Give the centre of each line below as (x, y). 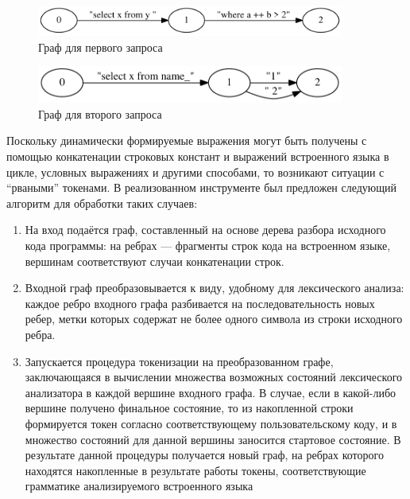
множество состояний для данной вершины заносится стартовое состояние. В (213, 439)
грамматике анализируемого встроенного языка (139, 486)
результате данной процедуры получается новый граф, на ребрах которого (204, 455)
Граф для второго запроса (100, 113)
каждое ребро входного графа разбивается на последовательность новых (200, 303)
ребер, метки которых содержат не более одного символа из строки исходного (214, 319)
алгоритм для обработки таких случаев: (102, 203)
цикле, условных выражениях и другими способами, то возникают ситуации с (195, 172)
